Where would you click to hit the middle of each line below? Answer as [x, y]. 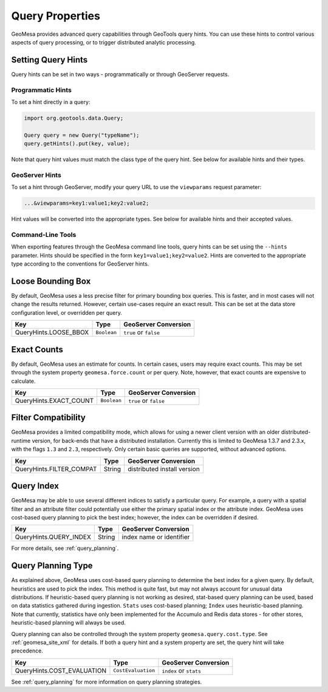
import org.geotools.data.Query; [74, 118]
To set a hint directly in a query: [51, 102]
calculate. [23, 381]
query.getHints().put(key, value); [77, 144]
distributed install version [164, 469]
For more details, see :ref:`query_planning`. [65, 548]
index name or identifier [156, 537]
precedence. [27, 651]
